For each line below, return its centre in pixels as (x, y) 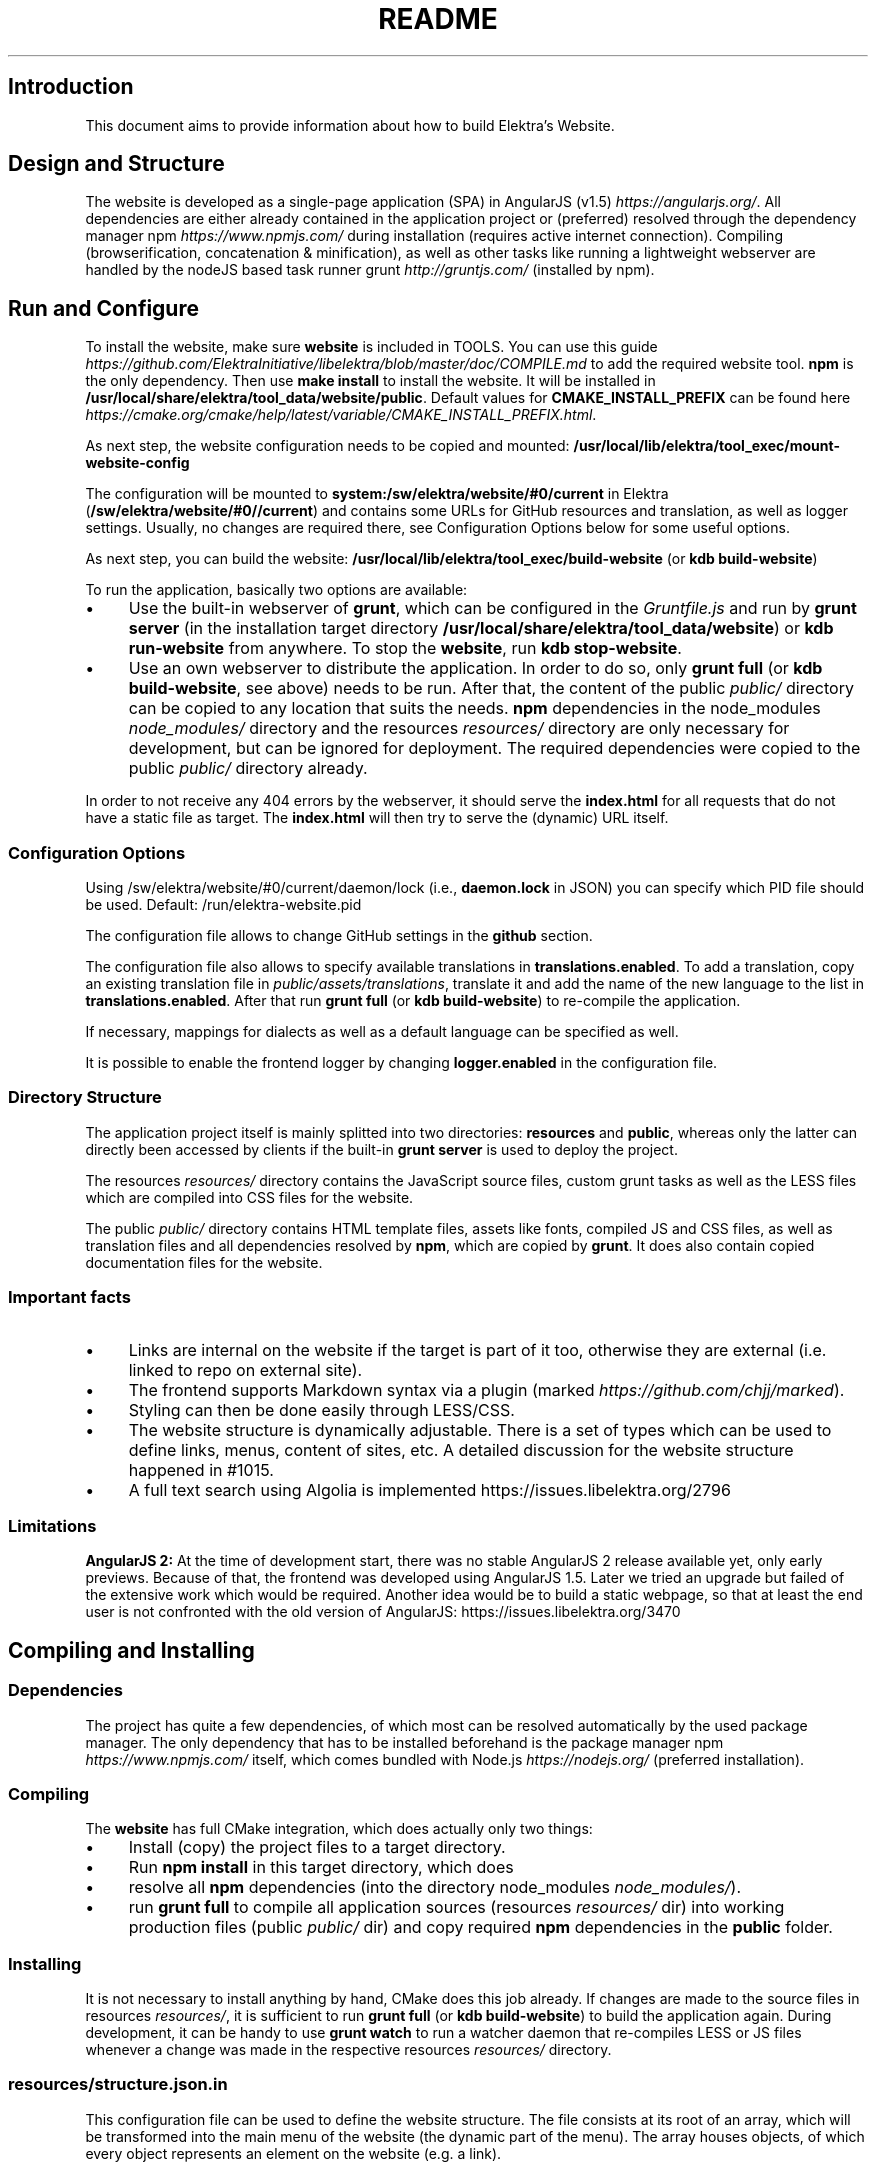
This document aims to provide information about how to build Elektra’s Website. (350, 125)
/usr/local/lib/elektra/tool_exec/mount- (706, 446)
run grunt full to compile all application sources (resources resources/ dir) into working (456, 1907)
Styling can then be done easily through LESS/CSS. (321, 1409)
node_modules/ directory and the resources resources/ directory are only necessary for (459, 728)
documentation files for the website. (204, 1262)
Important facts (69, 1297)
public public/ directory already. (248, 768)
